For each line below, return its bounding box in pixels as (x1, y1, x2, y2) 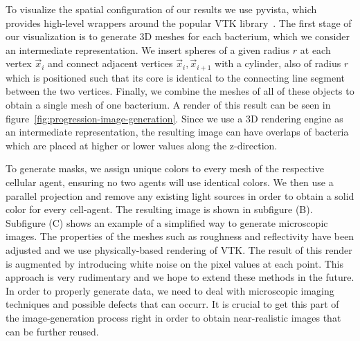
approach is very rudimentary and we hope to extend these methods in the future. (6, 270, 354, 284)
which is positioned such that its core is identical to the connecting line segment (6, 70, 345, 84)
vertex (6, 56, 32, 71)
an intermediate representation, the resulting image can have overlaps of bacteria (6, 125, 349, 139)
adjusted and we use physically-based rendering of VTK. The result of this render (6, 242, 352, 257)
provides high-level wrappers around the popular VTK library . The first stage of (6, 15, 352, 30)
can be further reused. (6, 324, 99, 338)
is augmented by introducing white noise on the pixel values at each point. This (6, 256, 344, 270)
